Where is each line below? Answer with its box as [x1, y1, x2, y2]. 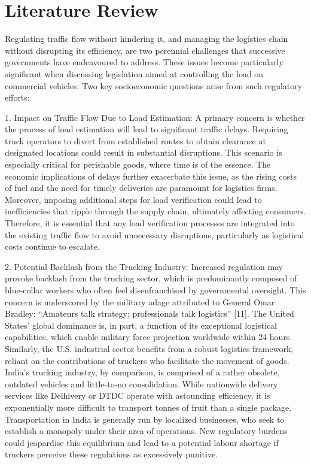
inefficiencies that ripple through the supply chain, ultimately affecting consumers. [5, 205, 306, 217]
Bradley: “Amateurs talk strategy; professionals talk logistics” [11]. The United [5, 307, 294, 320]
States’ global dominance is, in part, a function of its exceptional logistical [5, 319, 277, 331]
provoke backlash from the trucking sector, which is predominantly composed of [5, 272, 297, 284]
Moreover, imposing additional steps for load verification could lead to [5, 193, 262, 205]
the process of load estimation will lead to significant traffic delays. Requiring [5, 123, 288, 135]
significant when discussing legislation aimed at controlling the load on [5, 67, 264, 80]
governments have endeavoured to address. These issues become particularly [5, 56, 283, 68]
